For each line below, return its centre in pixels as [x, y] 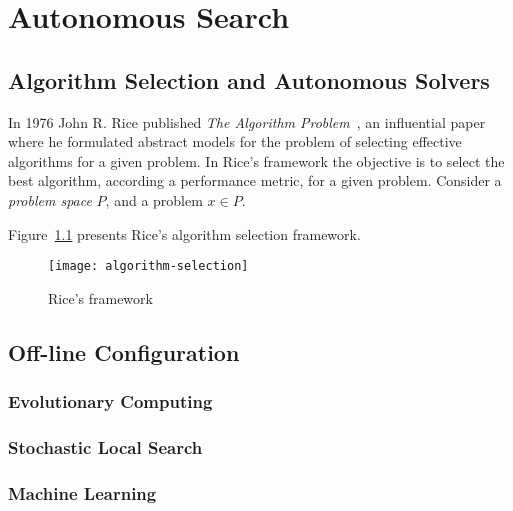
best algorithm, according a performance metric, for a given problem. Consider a [255, 180]
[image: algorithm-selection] [148, 266]
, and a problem [154, 199]
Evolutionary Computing [110, 401]
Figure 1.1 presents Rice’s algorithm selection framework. [184, 233]
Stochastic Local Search [105, 446]
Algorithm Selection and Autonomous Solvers [249, 79]
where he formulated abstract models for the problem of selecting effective [235, 141]
